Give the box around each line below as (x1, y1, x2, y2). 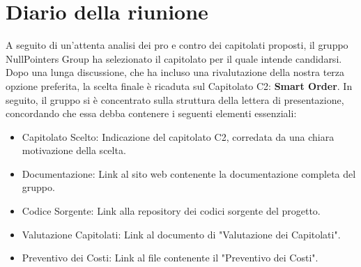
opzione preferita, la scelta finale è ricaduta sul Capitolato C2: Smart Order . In (6, 78, 353, 93)
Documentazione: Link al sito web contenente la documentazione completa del (22, 166, 356, 181)
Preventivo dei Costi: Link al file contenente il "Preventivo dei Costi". (22, 250, 318, 265)
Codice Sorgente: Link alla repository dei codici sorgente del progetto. (22, 204, 321, 218)
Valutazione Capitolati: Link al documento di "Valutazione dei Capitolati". (22, 227, 341, 241)
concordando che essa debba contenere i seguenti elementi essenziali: (6, 106, 297, 121)
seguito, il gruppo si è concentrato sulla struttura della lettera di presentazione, (6, 92, 344, 107)
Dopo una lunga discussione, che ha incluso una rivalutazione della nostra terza (6, 65, 345, 79)
